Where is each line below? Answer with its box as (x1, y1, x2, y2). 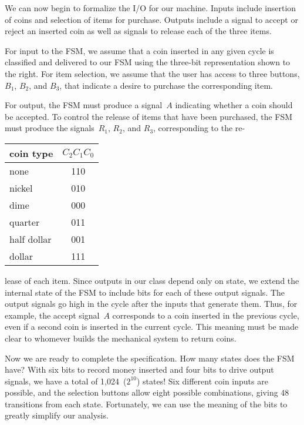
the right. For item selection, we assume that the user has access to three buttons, (5, 67, 300, 79)
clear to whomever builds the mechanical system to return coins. (5, 332, 237, 344)
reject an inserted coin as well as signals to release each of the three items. (5, 25, 272, 37)
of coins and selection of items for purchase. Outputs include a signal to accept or (5, 13, 298, 25)
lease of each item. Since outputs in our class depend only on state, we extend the (5, 274, 299, 286)
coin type (9, 146, 53, 160)
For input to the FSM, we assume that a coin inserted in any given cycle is (5, 44, 274, 56)
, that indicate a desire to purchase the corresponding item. (59, 79, 273, 91)
